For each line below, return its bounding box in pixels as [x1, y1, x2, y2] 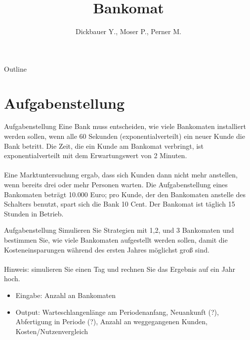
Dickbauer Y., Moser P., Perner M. [76, 26, 181, 37]
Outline [4, 63, 27, 74]
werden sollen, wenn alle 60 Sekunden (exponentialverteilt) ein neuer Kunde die [4, 131, 245, 141]
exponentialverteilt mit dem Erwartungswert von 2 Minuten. [4, 150, 187, 161]
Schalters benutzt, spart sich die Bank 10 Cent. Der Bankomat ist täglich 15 [4, 199, 235, 209]
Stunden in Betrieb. [4, 208, 64, 218]
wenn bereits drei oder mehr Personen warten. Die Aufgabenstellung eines [4, 179, 228, 189]
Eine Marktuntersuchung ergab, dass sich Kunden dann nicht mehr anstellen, [4, 170, 238, 180]
